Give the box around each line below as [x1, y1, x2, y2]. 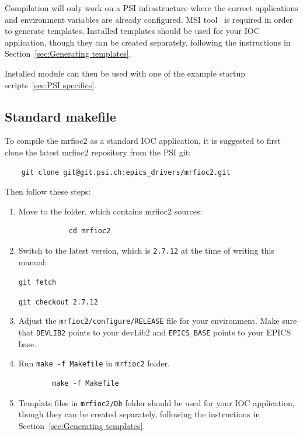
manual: [18, 255, 47, 268]
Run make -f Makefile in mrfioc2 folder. [18, 357, 170, 369]
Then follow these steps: [5, 185, 91, 198]
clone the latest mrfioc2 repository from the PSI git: [5, 146, 191, 158]
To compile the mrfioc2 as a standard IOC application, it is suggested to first [5, 134, 281, 147]
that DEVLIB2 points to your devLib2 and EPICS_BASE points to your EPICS [18, 326, 291, 338]
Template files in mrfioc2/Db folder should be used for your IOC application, [18, 396, 295, 409]
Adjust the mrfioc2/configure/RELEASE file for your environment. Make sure [18, 314, 297, 327]
